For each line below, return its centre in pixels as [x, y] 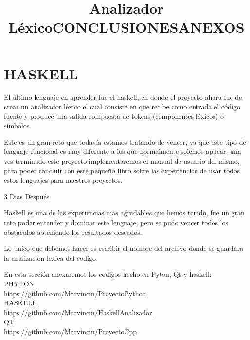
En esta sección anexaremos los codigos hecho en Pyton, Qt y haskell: [108, 274]
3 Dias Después [27, 196]
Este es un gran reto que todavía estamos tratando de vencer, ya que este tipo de [125, 142]
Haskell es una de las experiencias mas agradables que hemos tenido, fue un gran [124, 213]
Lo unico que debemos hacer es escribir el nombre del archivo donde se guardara [124, 248]
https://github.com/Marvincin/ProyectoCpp [71, 331]
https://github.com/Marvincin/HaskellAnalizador [78, 312]
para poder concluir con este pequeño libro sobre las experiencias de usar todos [122, 170]
